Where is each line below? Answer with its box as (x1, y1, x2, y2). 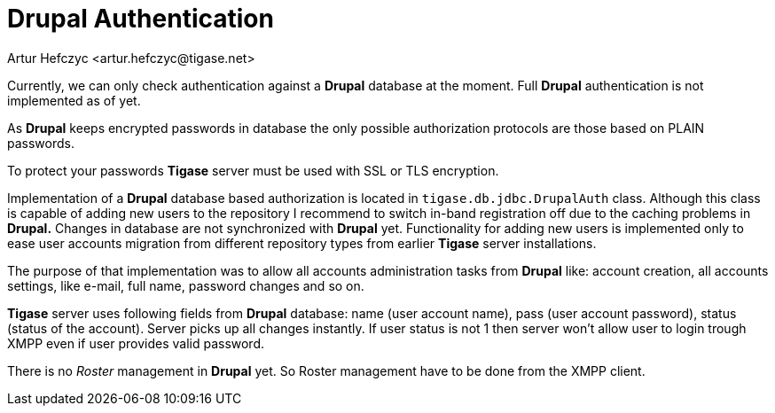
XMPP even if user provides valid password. (7, 335, 265, 351)
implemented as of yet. (7, 92, 141, 108)
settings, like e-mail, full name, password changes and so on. (7, 277, 364, 293)
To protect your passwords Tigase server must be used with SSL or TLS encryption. (7, 162, 499, 178)
